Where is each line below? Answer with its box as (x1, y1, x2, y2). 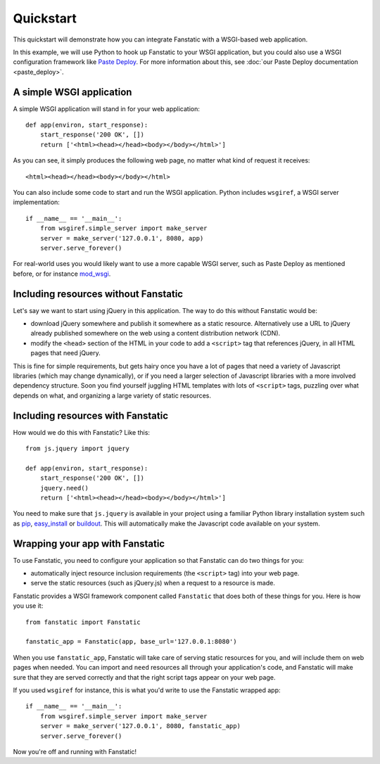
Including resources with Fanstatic (13, 409, 169, 421)
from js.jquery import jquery (25, 445, 130, 453)
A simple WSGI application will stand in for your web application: (13, 104, 201, 113)
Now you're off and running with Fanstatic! (13, 747, 137, 756)
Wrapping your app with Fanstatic (13, 537, 165, 549)
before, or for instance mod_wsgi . (13, 269, 111, 278)
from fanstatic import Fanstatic (25, 618, 141, 626)
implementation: (13, 198, 60, 207)
